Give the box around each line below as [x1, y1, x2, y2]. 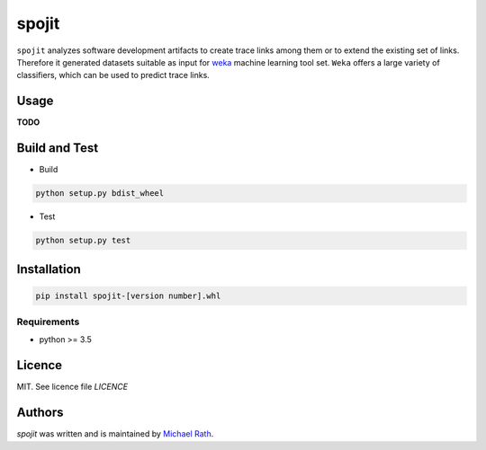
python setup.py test [35, 235, 131, 246]
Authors [16, 405, 64, 420]
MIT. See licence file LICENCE [16, 382, 129, 393]
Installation [16, 261, 81, 277]
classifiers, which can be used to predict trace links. [16, 70, 211, 81]
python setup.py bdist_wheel [35, 189, 165, 199]
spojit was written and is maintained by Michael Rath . [16, 428, 214, 439]
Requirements [16, 315, 80, 328]
